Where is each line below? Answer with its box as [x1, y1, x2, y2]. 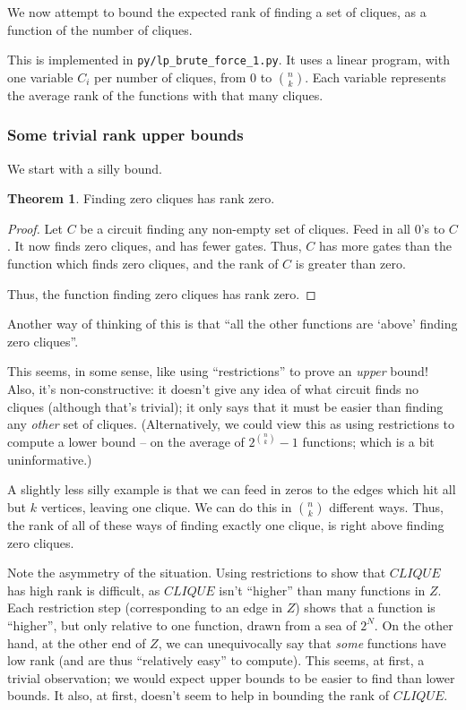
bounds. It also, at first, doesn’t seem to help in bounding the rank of [7, 686, 389, 705]
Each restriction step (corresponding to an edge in [7, 598, 283, 617]
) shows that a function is [295, 598, 436, 617]
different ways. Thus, [329, 498, 444, 516]
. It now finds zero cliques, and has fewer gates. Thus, [7, 236, 302, 255]
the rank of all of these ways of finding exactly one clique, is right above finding [7, 516, 444, 534]
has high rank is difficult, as [7, 580, 160, 599]
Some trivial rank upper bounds [7, 124, 244, 146]
